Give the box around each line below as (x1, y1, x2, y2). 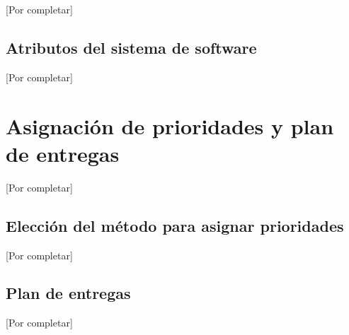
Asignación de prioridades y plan (6, 111, 334, 140)
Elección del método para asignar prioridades (6, 214, 344, 236)
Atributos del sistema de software (6, 36, 257, 58)
